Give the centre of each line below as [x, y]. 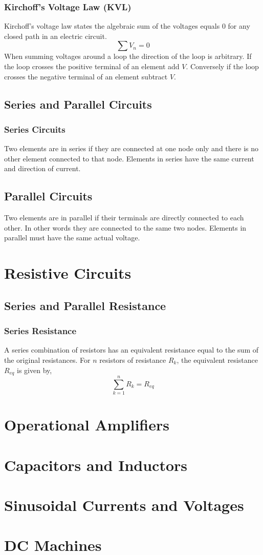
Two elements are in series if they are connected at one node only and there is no [131, 148]
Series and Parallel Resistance [85, 305]
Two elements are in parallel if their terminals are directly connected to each [124, 218]
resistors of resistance [133, 359]
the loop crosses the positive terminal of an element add [92, 66]
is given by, [35, 370]
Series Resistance [40, 331]
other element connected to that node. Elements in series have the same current [129, 158]
